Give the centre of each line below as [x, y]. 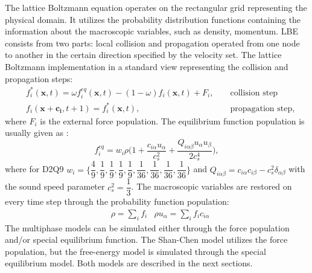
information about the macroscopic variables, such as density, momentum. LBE [152, 31]
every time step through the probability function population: [117, 201]
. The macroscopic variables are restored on [212, 186]
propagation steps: [39, 78]
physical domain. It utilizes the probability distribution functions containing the [153, 19]
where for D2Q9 [34, 169]
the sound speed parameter [55, 186]
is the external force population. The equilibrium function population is [172, 120]
